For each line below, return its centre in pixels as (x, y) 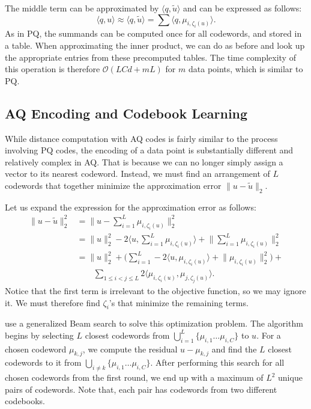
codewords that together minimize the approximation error (113, 185)
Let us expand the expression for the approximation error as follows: (131, 207)
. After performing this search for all (217, 362)
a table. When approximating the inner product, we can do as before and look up (155, 45)
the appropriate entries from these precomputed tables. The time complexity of (150, 57)
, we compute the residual (130, 349)
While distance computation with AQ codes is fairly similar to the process (141, 138)
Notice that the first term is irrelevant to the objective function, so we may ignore (155, 290)
